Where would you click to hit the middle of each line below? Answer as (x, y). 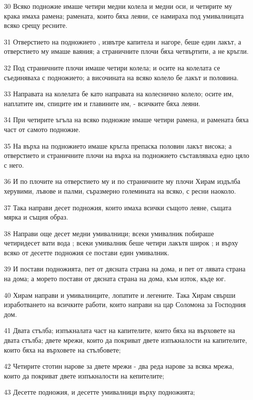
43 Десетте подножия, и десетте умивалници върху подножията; (100, 392)
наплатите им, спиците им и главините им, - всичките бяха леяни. (102, 103)
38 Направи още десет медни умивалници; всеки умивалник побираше (109, 233)
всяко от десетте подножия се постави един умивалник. (87, 252)
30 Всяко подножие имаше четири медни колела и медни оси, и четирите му (118, 6)
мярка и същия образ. (36, 217)
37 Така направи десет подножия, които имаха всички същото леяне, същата (118, 207)
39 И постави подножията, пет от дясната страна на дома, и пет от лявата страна (125, 269)
